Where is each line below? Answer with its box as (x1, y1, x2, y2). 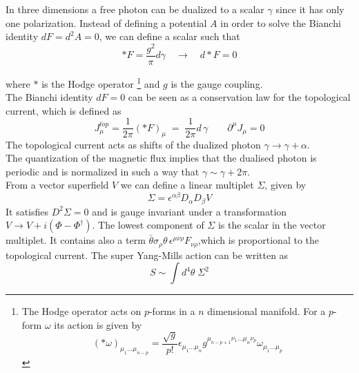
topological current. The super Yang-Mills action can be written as (6, 247, 289, 262)
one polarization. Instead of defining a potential (6, 15, 207, 30)
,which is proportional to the (197, 233, 320, 247)
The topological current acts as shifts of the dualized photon (6, 137, 261, 151)
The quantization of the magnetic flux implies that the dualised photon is (6, 151, 317, 165)
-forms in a (148, 304, 195, 318)
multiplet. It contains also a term (6, 233, 146, 247)
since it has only (275, 2, 345, 16)
